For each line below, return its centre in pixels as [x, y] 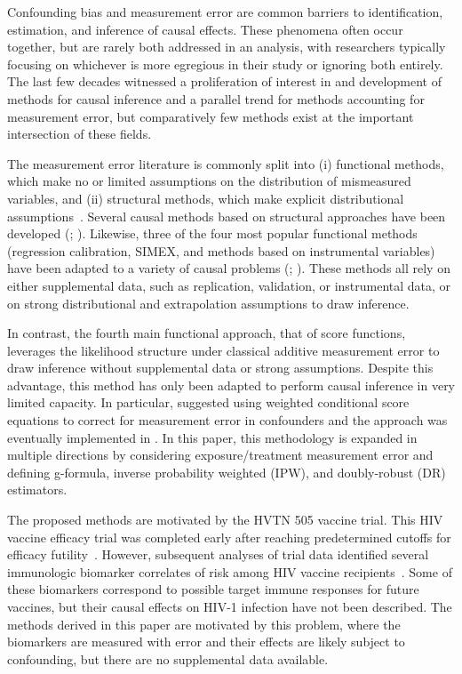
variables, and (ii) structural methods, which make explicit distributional [206, 198]
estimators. [37, 489]
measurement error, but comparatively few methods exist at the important [211, 116]
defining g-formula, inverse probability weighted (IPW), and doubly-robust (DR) [227, 472]
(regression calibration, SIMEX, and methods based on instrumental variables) [221, 250]
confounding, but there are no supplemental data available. [168, 658]
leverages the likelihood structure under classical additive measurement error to [223, 350]
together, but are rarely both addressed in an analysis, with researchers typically [227, 47]
